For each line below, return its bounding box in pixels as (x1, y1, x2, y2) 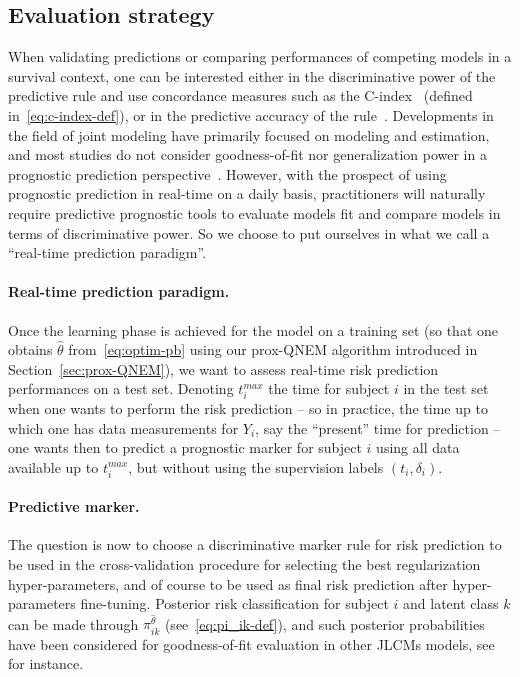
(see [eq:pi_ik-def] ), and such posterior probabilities (164, 613, 485, 634)
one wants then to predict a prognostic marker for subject (8, 437, 362, 458)
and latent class (403, 593, 499, 614)
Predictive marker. (8, 496, 140, 517)
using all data (376, 437, 460, 458)
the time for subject (268, 378, 390, 399)
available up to (8, 456, 99, 477)
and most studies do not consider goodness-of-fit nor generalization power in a (8, 144, 487, 165)
